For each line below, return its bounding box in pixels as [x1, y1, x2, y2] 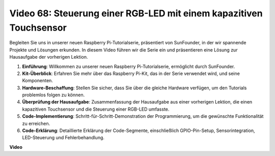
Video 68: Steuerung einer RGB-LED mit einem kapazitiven [9, 8, 263, 19]
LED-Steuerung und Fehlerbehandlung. [22, 135, 104, 141]
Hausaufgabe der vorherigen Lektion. [9, 54, 89, 60]
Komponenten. [22, 77, 53, 84]
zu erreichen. [22, 120, 50, 126]
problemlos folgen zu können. [22, 92, 85, 98]
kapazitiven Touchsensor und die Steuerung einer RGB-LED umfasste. [22, 106, 170, 112]
